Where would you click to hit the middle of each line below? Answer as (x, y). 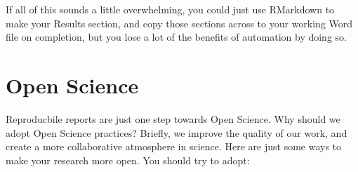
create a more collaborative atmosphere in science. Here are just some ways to (174, 146)
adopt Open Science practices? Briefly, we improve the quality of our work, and (177, 132)
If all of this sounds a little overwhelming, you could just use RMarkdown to (170, 9)
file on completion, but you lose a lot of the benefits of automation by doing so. (176, 37)
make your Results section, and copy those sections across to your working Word (179, 23)
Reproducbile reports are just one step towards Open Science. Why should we (173, 118)
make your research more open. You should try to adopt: (128, 160)
